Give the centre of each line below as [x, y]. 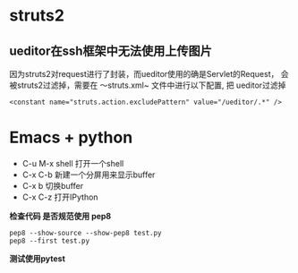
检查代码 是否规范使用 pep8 [60, 216]
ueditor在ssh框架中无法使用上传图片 [111, 51]
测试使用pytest [37, 258]
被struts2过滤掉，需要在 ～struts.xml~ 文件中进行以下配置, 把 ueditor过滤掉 [148, 85]
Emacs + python [71, 137]
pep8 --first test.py [50, 241]
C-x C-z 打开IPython [60, 197]
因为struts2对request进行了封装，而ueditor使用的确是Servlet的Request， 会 [149, 74]
